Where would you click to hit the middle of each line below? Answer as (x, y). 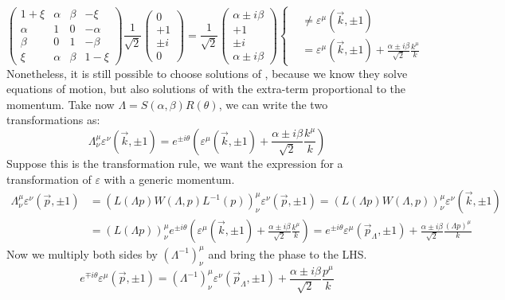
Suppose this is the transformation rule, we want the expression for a (175, 163)
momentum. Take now (61, 104)
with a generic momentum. (169, 179)
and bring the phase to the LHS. (288, 253)
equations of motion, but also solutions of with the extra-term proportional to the (206, 89)
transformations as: (53, 120)
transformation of (49, 179)
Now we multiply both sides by (82, 253)
